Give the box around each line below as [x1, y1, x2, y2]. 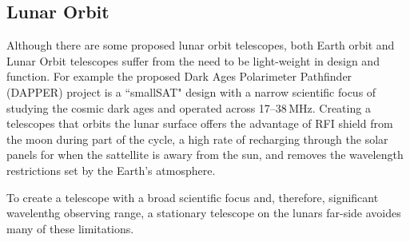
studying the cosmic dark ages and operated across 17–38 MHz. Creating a [6, 99, 371, 116]
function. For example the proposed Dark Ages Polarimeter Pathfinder [6, 68, 352, 85]
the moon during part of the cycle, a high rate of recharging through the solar [6, 130, 388, 147]
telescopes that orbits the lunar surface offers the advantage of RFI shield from [6, 115, 393, 132]
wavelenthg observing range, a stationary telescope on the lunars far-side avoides [6, 204, 401, 221]
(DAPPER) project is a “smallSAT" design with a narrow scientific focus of [6, 83, 376, 100]
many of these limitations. [6, 220, 134, 236]
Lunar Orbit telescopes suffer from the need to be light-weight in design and [6, 52, 380, 69]
